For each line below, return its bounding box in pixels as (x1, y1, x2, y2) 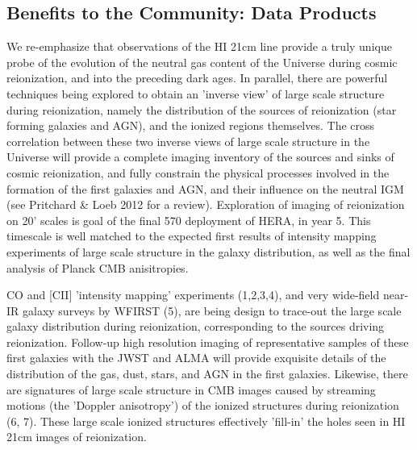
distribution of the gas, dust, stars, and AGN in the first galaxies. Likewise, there (6, 365, 408, 382)
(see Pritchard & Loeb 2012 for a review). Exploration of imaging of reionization (6, 196, 405, 213)
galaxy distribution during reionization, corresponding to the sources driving (6, 318, 385, 335)
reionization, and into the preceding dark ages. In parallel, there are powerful (6, 69, 388, 86)
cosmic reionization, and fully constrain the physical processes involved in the (6, 164, 390, 181)
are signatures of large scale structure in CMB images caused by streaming (6, 381, 376, 398)
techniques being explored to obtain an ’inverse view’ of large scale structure (6, 85, 385, 102)
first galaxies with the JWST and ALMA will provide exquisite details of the (6, 349, 386, 366)
